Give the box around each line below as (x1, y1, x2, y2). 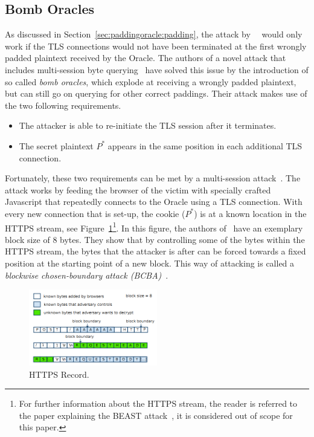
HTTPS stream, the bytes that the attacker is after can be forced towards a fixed (5, 245, 306, 257)
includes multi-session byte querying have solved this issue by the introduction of (5, 63, 309, 76)
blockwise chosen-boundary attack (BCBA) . (5, 268, 168, 281)
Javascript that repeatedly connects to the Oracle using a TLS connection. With (5, 195, 303, 208)
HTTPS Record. (29, 367, 89, 380)
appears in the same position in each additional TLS (107, 139, 303, 152)
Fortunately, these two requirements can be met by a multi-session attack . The (5, 172, 301, 184)
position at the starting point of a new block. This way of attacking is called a (5, 256, 295, 269)
